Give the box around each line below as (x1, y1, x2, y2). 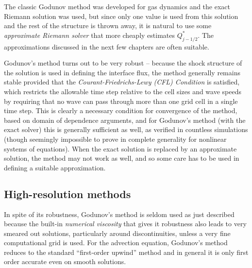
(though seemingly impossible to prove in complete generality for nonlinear (4, 134, 227, 144)
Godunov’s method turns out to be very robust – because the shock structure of (4, 58, 242, 68)
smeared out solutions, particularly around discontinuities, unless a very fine (4, 228, 231, 238)
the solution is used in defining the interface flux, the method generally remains (4, 67, 240, 77)
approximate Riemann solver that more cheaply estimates (4, 30, 175, 40)
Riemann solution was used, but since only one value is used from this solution (4, 11, 238, 21)
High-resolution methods (4, 186, 131, 201)
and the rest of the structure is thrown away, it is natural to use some (4, 20, 212, 31)
